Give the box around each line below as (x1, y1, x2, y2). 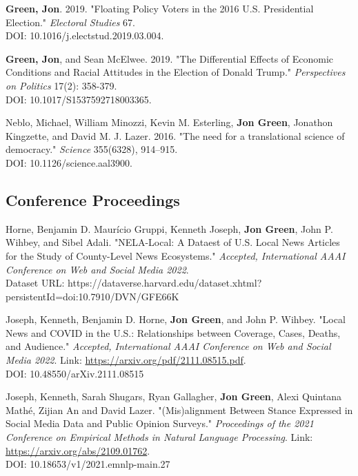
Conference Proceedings (6, 189, 180, 210)
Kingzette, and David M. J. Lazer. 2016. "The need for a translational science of (6, 128, 345, 143)
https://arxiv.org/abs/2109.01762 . (6, 443, 150, 457)
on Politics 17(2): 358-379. (6, 78, 117, 92)
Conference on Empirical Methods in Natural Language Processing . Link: (6, 430, 313, 444)
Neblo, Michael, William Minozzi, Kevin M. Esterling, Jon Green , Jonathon (6, 115, 333, 130)
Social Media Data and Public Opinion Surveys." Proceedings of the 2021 (6, 416, 314, 431)
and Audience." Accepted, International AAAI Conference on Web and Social (6, 339, 331, 353)
